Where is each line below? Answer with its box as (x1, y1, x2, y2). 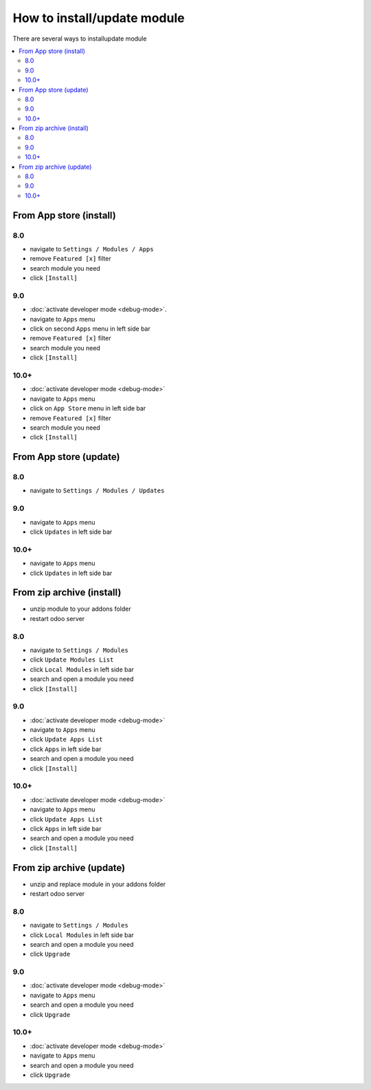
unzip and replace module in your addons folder (30, 880, 166, 888)
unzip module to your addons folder (30, 605, 131, 613)
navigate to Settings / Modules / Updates (30, 486, 165, 495)
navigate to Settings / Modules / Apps (30, 244, 154, 253)
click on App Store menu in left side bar (30, 404, 146, 412)
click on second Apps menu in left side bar (30, 324, 150, 333)
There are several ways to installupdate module (12, 34, 147, 43)
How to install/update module (12, 10, 185, 25)
